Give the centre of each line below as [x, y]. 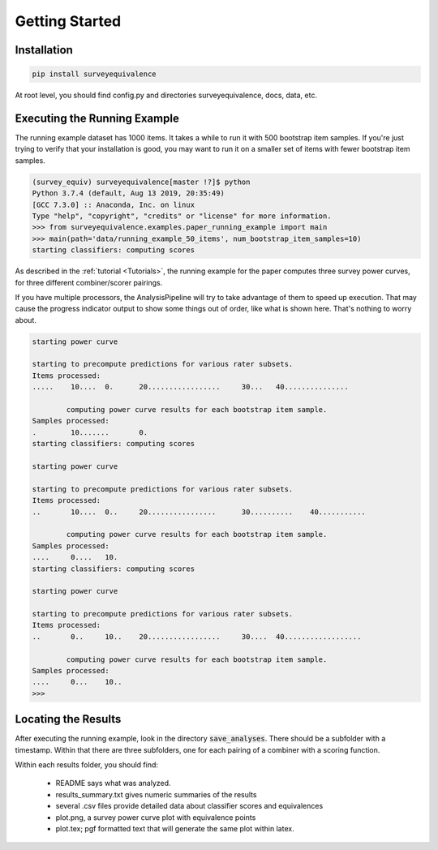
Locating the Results [68, 719]
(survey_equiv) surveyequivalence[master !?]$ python [141, 182]
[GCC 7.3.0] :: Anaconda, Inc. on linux [113, 204]
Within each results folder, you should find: [86, 765]
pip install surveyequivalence [94, 74]
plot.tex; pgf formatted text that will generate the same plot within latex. [175, 829]
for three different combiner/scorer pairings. [89, 282]
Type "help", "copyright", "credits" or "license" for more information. [182, 216]
